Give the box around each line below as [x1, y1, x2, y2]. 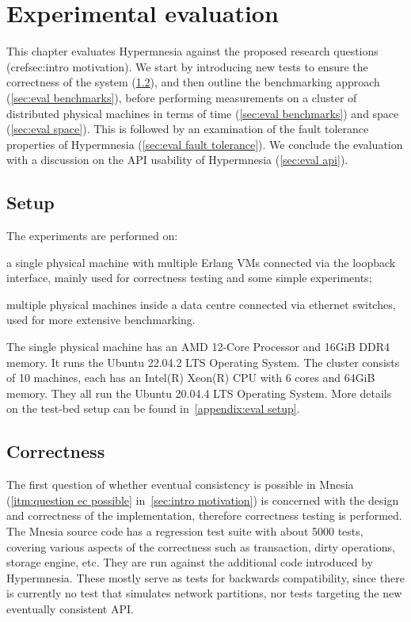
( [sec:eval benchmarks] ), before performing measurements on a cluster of [6, 89, 357, 105]
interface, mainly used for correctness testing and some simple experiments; [6, 269, 372, 286]
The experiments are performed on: [6, 227, 178, 244]
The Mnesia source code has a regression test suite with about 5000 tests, [6, 523, 363, 539]
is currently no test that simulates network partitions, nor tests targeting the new [6, 585, 402, 601]
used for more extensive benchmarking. [6, 311, 196, 328]
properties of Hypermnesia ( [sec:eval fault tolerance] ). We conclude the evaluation [6, 135, 403, 152]
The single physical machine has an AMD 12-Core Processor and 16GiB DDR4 [6, 338, 390, 355]
